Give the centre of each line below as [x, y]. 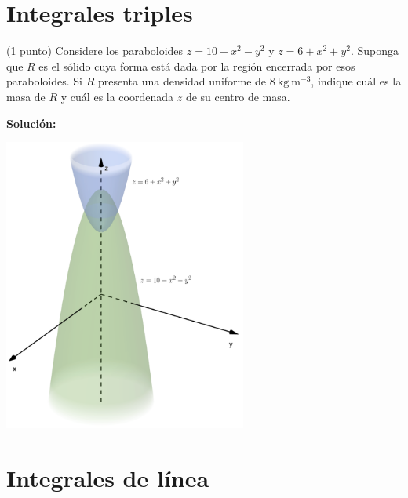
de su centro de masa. [238, 96]
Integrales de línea [108, 478]
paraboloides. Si [44, 81]
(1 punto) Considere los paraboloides [95, 51]
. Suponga [374, 51]
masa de [26, 96]
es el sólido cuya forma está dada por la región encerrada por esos [197, 65]
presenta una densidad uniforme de [182, 81]
